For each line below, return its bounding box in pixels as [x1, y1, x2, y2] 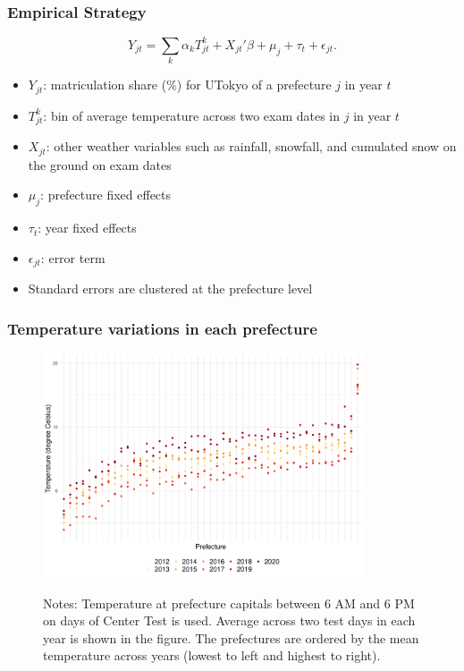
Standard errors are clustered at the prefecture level [28, 279, 313, 298]
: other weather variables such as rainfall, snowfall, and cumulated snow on [46, 137, 457, 156]
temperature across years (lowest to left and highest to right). [43, 646, 381, 665]
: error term [40, 248, 105, 267]
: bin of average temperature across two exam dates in [43, 106, 341, 124]
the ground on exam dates [28, 155, 172, 174]
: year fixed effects [38, 218, 137, 237]
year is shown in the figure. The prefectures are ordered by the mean [43, 628, 419, 647]
